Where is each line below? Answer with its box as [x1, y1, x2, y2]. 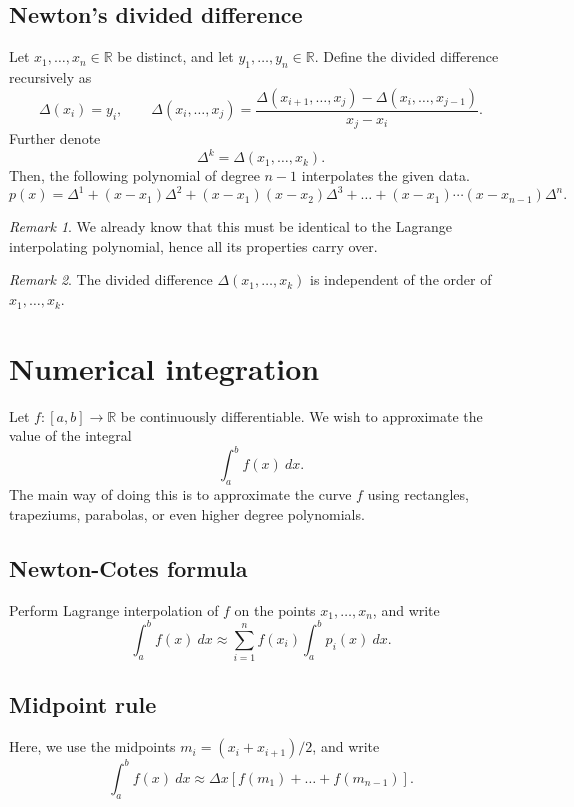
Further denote [9, 128, 101, 149]
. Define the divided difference [314, 46, 499, 67]
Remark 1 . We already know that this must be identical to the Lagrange [9, 216, 452, 237]
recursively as [9, 67, 92, 87]
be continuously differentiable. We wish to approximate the [120, 405, 483, 426]
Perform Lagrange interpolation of [9, 599, 219, 620]
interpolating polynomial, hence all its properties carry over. [9, 235, 378, 256]
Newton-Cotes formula [9, 552, 248, 583]
